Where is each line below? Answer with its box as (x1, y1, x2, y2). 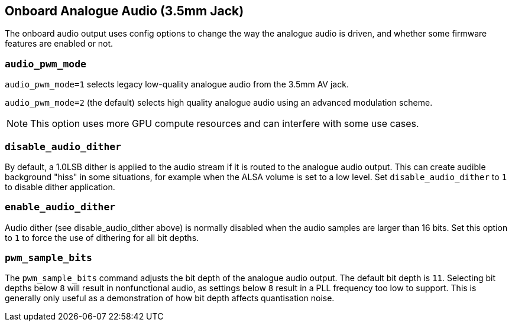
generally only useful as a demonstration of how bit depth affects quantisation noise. (5, 293, 335, 304)
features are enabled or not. (5, 38, 114, 49)
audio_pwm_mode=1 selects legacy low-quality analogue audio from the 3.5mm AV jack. (5, 79, 349, 90)
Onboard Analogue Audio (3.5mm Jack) (5, 4, 244, 18)
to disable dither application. (5, 181, 115, 192)
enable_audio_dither (5, 201, 116, 213)
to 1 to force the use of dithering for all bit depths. (5, 232, 199, 243)
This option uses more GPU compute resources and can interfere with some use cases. (30, 118, 419, 130)
